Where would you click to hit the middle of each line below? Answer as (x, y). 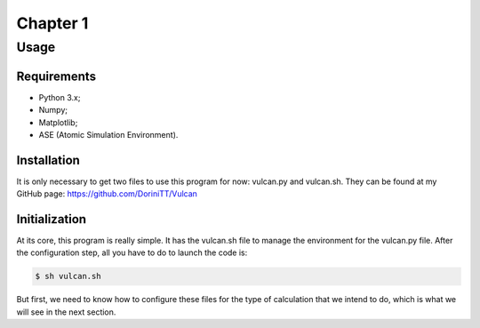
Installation (48, 160)
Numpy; (53, 110)
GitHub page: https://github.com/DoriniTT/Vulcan (107, 194)
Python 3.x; (60, 97)
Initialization (52, 219)
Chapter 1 (52, 23)
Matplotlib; (58, 122)
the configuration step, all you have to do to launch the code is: (132, 252)
